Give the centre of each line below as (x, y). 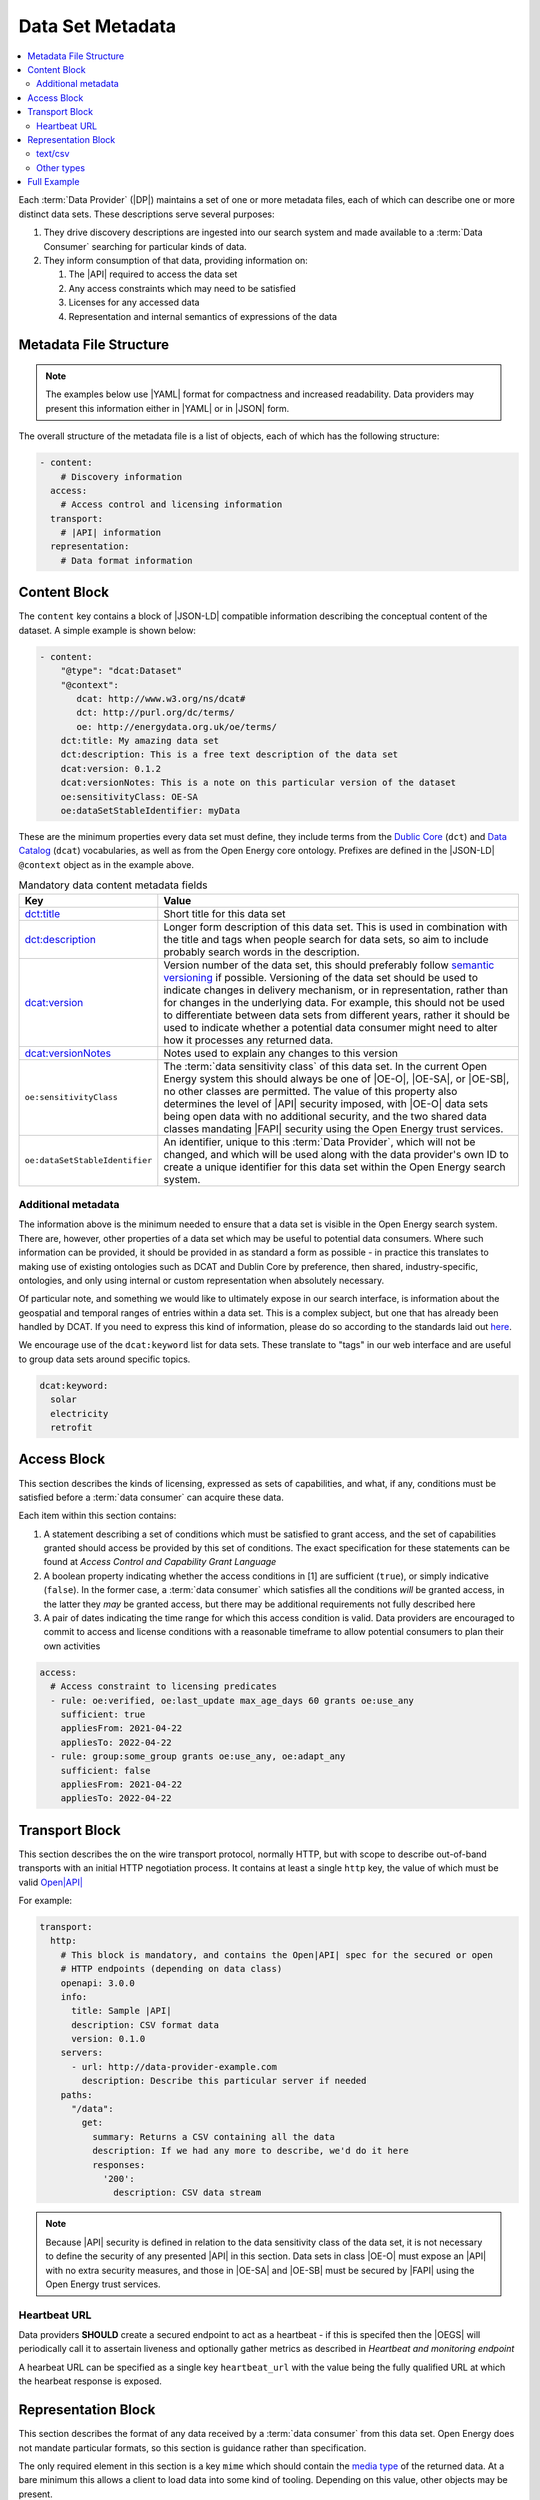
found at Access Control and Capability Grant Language (160, 1562)
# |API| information (111, 533)
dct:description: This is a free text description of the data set (229, 754)
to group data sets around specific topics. (104, 1359)
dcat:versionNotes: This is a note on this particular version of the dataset (258, 783)
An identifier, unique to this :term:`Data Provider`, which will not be (319, 1142)
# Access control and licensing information (171, 504)
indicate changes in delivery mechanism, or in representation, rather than (336, 990)
